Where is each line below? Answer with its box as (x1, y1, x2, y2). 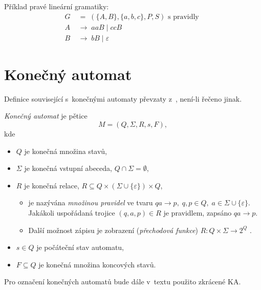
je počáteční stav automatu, (36, 242, 124, 253)
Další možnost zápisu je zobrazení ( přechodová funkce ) (28, 224, 199, 235)
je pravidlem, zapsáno (163, 207, 232, 218)
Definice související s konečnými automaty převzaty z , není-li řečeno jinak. (4, 93, 242, 104)
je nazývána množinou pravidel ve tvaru (28, 197, 153, 208)
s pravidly (167, 13, 199, 21)
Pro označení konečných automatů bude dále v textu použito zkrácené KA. (4, 276, 241, 287)
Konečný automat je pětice (4, 110, 88, 121)
